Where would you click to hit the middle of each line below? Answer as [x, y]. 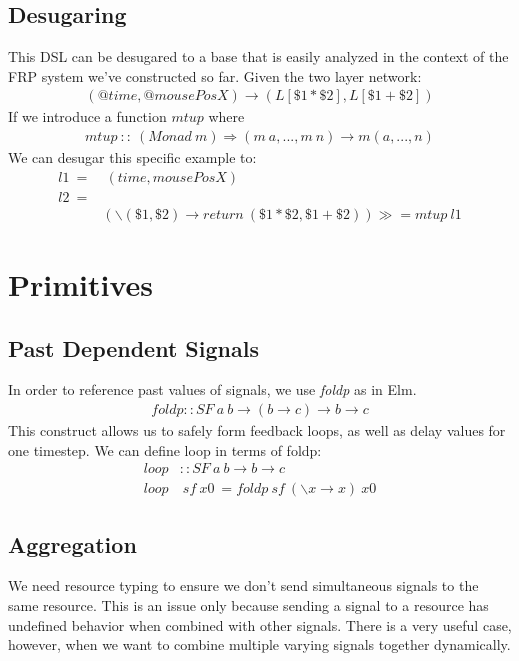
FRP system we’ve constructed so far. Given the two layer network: [215, 75]
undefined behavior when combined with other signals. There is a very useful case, [260, 624]
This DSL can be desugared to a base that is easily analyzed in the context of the [258, 56]
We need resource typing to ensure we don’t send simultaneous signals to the [243, 585]
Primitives [80, 283]
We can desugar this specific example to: [132, 157]
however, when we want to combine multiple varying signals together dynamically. [259, 644]
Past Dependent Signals [133, 347]
